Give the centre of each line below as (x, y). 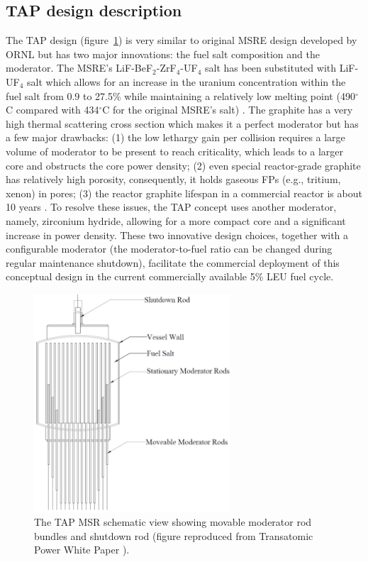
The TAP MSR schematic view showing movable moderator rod (173, 522)
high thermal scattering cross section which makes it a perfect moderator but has (182, 123)
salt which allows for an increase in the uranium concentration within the (186, 81)
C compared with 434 (52, 110)
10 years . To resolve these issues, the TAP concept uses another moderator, (171, 207)
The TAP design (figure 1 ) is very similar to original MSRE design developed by (182, 40)
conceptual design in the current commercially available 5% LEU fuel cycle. (170, 276)
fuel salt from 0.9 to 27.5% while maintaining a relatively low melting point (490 (180, 95)
